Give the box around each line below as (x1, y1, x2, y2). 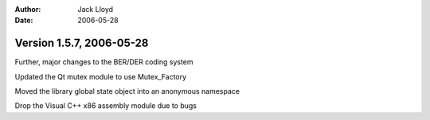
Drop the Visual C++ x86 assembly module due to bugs (14, 101, 197, 110)
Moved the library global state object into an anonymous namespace (14, 87, 240, 96)
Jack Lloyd (77, 5, 114, 14)
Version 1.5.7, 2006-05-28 (14, 37, 149, 50)
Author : (14, 5, 41, 14)
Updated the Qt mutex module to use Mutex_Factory (14, 72, 187, 81)
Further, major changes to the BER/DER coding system (14, 57, 194, 67)
